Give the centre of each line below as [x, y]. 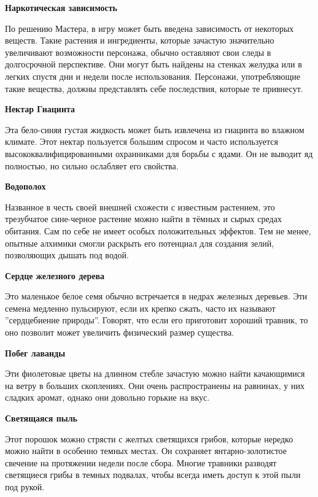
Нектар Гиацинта [40, 109]
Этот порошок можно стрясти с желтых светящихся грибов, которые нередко [149, 438]
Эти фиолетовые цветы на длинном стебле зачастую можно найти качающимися [155, 373]
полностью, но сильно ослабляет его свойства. [92, 165]
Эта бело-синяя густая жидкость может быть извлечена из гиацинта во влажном [155, 129]
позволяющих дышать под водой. [67, 255]
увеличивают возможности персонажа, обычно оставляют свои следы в [138, 52]
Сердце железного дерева [55, 275]
